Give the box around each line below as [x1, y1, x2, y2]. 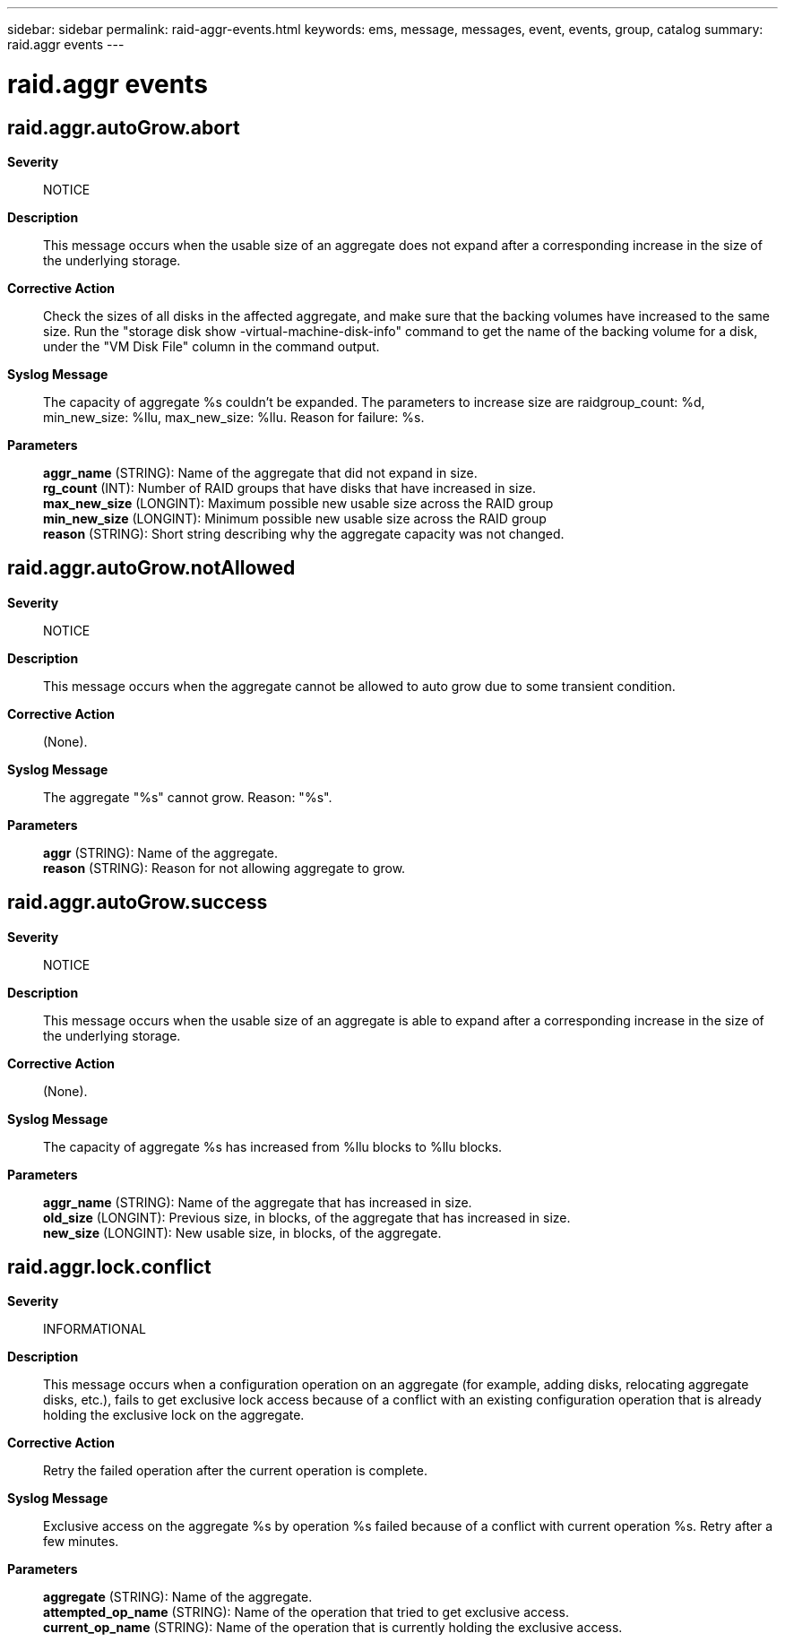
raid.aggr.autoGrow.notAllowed [7, 557, 296, 580]
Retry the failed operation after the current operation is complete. [43, 1463, 427, 1479]
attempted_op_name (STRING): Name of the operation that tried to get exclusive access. [43, 1604, 570, 1620]
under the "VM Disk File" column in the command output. [43, 338, 380, 354]
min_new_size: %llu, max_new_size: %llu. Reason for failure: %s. [43, 409, 425, 425]
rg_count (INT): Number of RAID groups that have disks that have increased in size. [43, 480, 537, 496]
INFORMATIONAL [43, 1321, 147, 1337]
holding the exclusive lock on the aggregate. [43, 1407, 305, 1423]
